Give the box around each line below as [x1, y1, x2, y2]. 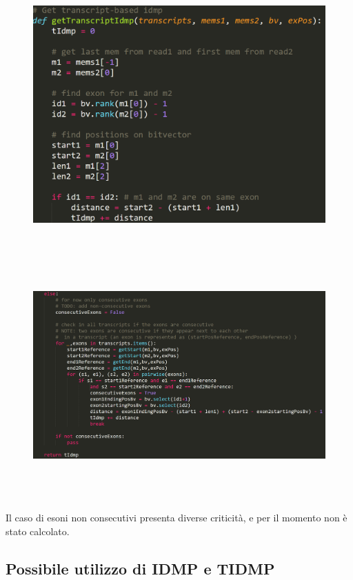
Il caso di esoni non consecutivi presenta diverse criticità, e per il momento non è [6, 510, 347, 525]
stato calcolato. [6, 523, 70, 538]
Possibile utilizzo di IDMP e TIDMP [6, 557, 275, 579]
